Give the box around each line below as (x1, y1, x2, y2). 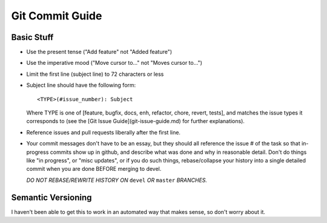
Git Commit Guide (11, 9, 102, 22)
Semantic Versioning (11, 192, 92, 202)
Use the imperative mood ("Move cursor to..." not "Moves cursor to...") (26, 59, 203, 67)
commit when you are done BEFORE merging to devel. (26, 165, 162, 173)
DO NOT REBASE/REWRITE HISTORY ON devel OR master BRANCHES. (26, 176, 208, 184)
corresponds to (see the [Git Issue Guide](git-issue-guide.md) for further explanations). (26, 118, 245, 125)
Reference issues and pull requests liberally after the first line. (26, 128, 181, 136)
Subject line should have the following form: (26, 82, 136, 89)
